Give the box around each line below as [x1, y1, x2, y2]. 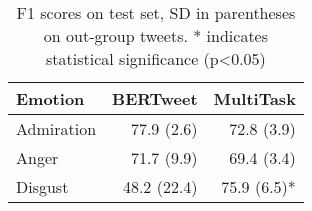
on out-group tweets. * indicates [43, 24, 269, 47]
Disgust [16, 175, 69, 198]
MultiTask [213, 87, 296, 110]
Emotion [16, 87, 85, 110]
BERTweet [112, 87, 198, 110]
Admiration [16, 117, 97, 140]
